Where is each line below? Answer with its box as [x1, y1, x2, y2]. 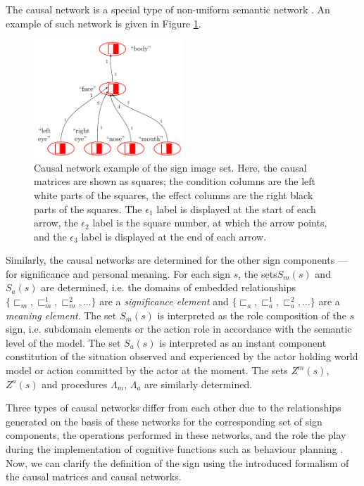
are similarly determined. [144, 376, 253, 391]
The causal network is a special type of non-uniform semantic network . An [6, 2, 330, 16]
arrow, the [34, 215, 78, 230]
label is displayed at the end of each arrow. [81, 229, 267, 243]
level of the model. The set [6, 335, 121, 350]
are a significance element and [99, 294, 229, 309]
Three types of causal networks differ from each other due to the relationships [6, 400, 341, 415]
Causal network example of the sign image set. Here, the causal [34, 160, 307, 174]
